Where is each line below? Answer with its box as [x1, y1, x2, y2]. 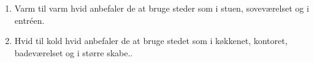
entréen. [14, 13, 45, 26]
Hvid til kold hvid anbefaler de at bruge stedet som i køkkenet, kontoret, [14, 34, 288, 47]
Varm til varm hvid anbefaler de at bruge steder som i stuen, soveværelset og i [14, 2, 309, 14]
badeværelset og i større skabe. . [14, 46, 133, 59]
